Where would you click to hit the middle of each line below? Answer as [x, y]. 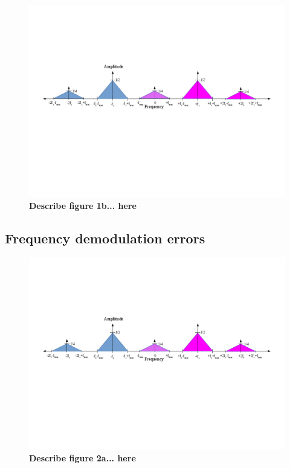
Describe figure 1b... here [83, 205]
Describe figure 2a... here [82, 457]
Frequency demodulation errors [105, 238]
